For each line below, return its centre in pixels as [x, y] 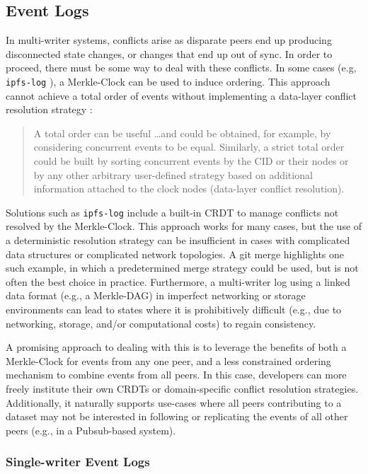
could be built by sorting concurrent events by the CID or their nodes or [191, 161]
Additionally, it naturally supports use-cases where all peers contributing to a [174, 402]
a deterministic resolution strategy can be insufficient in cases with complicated [178, 240]
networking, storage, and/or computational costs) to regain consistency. [161, 323]
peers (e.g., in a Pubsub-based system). [91, 430]
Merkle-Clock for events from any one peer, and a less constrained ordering [168, 360]
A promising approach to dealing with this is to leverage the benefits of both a [176, 347]
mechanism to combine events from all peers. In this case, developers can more [176, 375]
